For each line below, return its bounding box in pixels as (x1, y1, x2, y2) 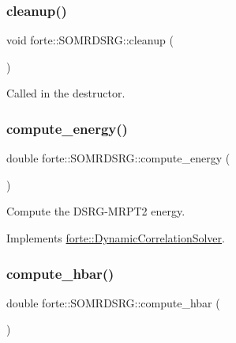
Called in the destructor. (6, 85, 125, 101)
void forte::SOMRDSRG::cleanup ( (6, 32, 174, 48)
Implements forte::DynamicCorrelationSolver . (6, 230, 225, 246)
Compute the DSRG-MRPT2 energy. (6, 203, 185, 219)
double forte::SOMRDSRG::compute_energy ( (6, 150, 230, 166)
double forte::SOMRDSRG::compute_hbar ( (6, 294, 220, 311)
